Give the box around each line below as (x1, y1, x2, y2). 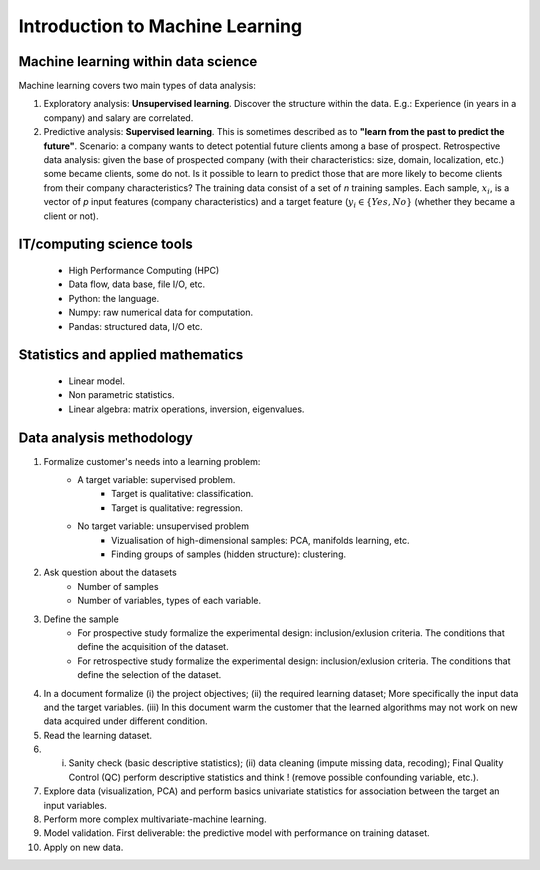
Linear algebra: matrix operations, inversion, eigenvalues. (68, 403, 305, 415)
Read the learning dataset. (43, 729, 153, 741)
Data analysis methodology (18, 429, 194, 446)
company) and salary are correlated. (43, 111, 194, 124)
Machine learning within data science (18, 53, 258, 70)
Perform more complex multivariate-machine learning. (43, 813, 267, 825)
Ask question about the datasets (43, 566, 177, 579)
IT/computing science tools (18, 236, 194, 253)
